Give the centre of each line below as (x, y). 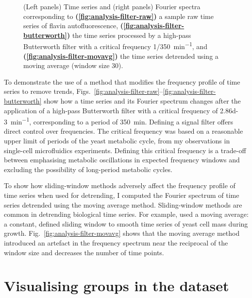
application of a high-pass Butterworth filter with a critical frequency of (111, 110)
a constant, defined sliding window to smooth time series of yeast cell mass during (126, 223)
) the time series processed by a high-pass (129, 35)
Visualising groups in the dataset (117, 286)
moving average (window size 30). (73, 65)
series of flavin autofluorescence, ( (74, 26)
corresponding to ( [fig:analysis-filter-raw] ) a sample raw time (118, 16)
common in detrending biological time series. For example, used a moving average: (126, 214)
